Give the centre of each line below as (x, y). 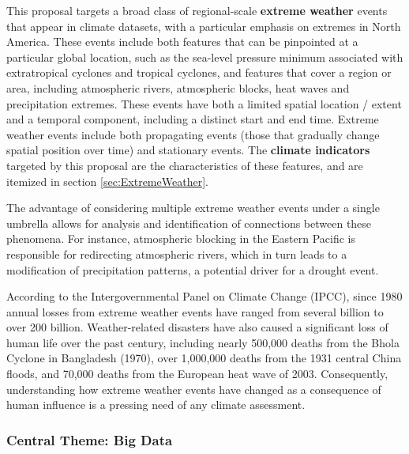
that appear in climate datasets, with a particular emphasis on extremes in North (204, 26)
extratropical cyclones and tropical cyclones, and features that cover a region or (199, 72)
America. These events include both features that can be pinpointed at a (182, 42)
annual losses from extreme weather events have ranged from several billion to (195, 311)
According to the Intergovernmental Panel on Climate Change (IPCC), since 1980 (204, 296)
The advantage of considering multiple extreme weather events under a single (193, 208)
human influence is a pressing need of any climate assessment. (156, 405)
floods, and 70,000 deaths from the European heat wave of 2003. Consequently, (197, 374)
